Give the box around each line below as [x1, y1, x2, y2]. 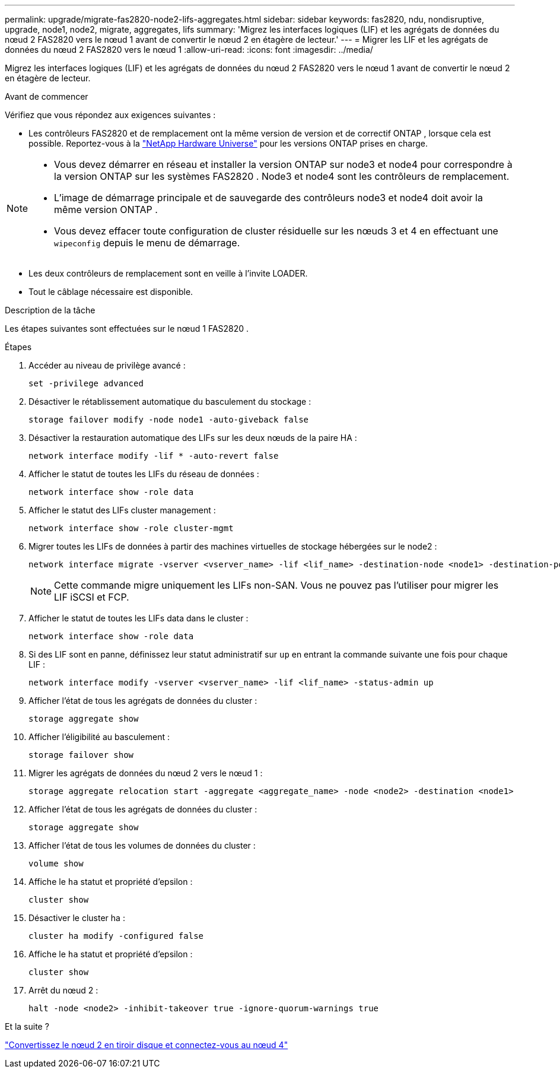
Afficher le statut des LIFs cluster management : [28, 505, 216, 515]
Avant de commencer [5, 91, 88, 101]
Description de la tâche [5, 305, 96, 315]
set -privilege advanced [28, 379, 144, 388]
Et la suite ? [5, 1021, 49, 1031]
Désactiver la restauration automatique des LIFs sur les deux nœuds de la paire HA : [28, 433, 357, 443]
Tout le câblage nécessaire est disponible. [28, 287, 193, 297]
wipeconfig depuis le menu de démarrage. [54, 237, 240, 249]
